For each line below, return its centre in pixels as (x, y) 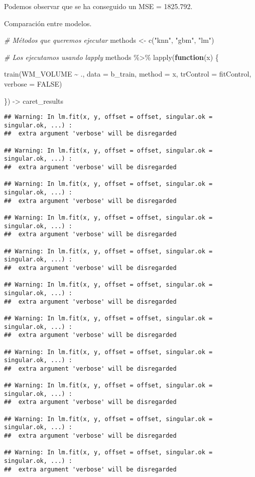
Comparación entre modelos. (48, 23)
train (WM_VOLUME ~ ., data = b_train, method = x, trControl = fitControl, (128, 74)
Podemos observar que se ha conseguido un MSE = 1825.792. (98, 6)
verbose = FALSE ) (33, 83)
